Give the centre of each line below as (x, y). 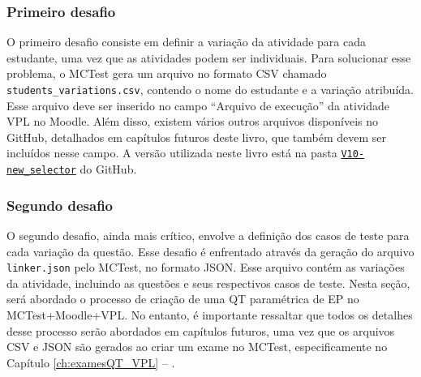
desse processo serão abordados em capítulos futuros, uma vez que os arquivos (201, 330)
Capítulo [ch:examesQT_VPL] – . (91, 362)
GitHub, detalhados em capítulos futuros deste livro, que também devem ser (197, 137)
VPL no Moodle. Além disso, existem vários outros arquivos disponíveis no (193, 121)
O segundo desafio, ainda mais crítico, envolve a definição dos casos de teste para (208, 235)
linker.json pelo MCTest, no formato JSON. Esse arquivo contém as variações (206, 267)
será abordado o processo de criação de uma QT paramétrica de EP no (183, 299)
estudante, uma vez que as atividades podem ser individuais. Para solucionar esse (209, 57)
